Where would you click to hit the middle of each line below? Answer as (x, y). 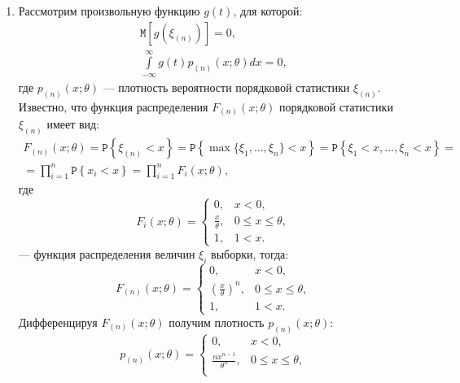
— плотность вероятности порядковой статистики (226, 87)
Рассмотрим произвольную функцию (109, 11)
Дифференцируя (58, 322)
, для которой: (268, 11)
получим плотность (217, 322)
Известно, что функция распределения (113, 106)
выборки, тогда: (250, 253)
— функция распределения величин (107, 253)
